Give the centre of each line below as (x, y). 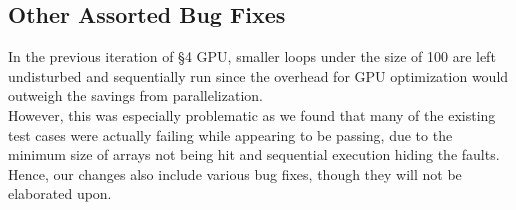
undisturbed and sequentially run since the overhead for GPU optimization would (258, 75)
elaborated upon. (60, 193)
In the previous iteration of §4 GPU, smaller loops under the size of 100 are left (252, 56)
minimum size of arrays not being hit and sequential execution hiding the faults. (254, 154)
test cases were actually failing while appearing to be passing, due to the (230, 134)
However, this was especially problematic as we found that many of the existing (252, 114)
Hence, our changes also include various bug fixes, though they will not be (235, 173)
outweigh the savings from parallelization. (135, 95)
